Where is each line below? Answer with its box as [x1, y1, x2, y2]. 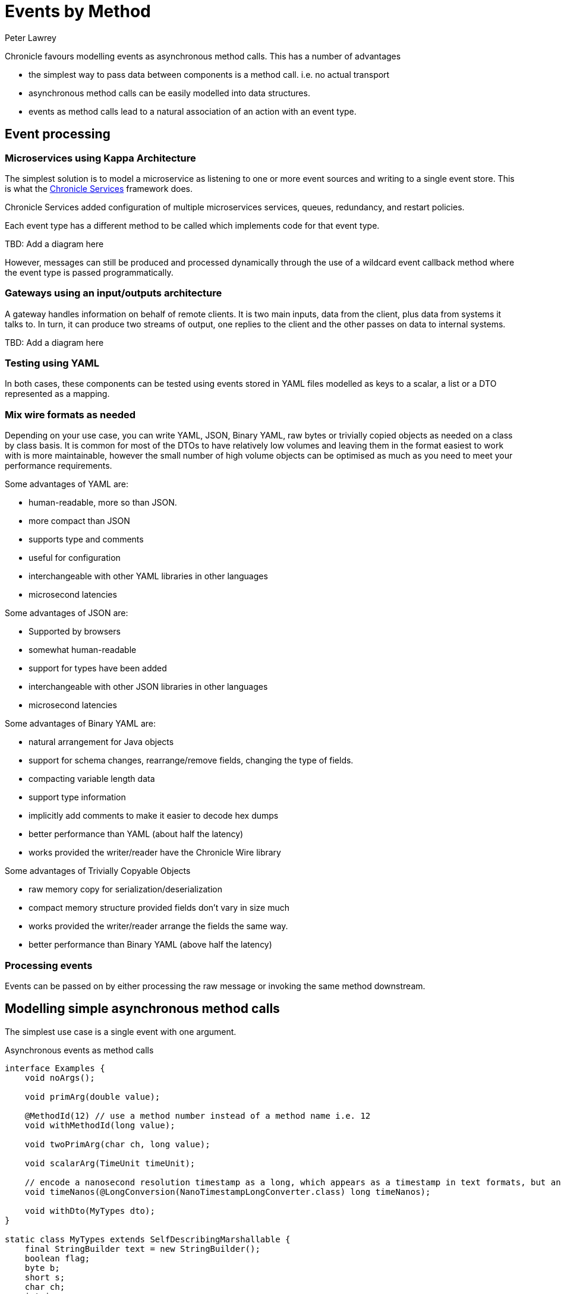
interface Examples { [5, 1063, 105, 1073]
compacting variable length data [29, 774, 155, 784]
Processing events [5, 959, 93, 971]
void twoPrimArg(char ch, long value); [24, 1139, 210, 1149]
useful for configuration [29, 553, 121, 563]
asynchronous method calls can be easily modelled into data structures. [29, 87, 310, 98]
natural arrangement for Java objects [29, 737, 174, 747]
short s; [24, 1272, 65, 1282]
